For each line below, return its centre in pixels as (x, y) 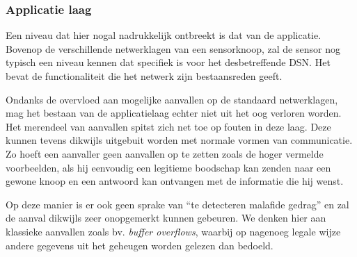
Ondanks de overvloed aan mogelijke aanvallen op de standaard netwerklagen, (172, 99)
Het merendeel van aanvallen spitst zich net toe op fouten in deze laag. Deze (168, 126)
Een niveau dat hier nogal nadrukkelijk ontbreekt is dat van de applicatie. (164, 35)
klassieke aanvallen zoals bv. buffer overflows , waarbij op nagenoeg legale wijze (173, 231)
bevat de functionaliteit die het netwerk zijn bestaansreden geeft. (144, 76)
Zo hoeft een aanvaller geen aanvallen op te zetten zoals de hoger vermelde (165, 153)
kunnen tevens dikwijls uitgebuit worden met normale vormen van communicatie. (179, 140)
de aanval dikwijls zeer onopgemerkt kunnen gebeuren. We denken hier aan (166, 218)
